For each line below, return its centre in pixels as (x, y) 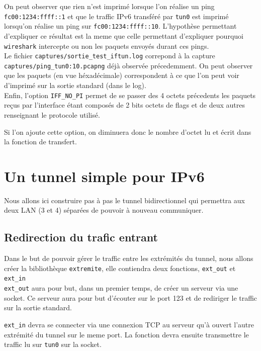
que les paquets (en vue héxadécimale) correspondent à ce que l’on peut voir (122, 75)
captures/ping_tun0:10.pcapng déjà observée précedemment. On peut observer (128, 65)
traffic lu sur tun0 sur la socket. (53, 344)
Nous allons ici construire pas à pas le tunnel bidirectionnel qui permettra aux (124, 200)
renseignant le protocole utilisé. (52, 114)
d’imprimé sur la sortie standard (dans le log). (75, 85)
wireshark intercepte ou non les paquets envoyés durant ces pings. (107, 46)
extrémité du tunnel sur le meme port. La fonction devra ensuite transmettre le (126, 334)
